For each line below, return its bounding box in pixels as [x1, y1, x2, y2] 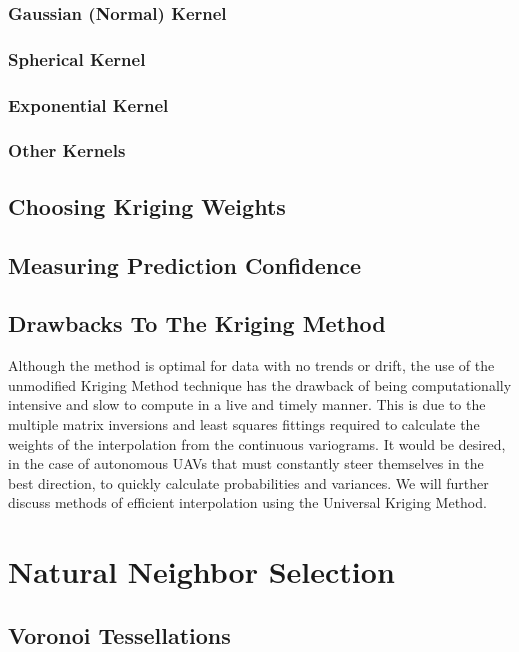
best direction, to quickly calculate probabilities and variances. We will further [8, 472, 489, 493]
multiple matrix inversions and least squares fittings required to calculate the [8, 413, 480, 434]
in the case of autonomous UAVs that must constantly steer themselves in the [8, 453, 484, 474]
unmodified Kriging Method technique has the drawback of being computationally [8, 374, 512, 395]
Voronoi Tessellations [8, 619, 231, 650]
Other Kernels [8, 138, 126, 163]
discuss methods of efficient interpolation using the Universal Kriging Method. [8, 492, 487, 513]
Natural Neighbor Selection [8, 551, 395, 592]
